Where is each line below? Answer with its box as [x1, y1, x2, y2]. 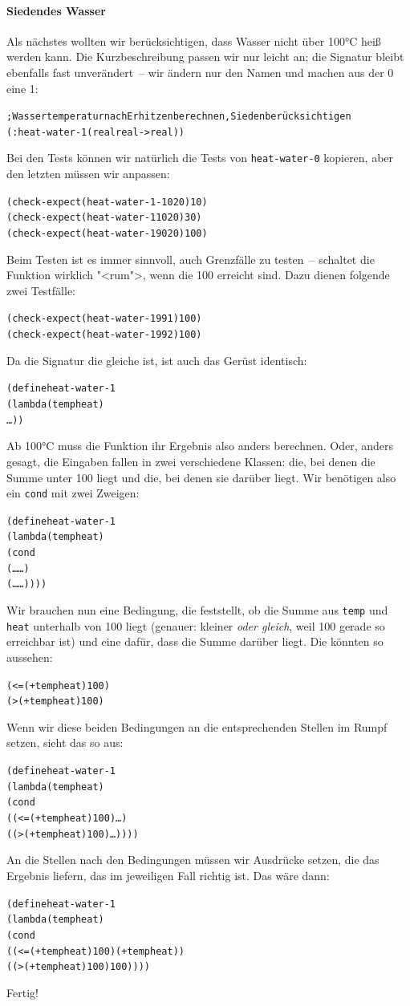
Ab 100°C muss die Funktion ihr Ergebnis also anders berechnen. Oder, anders [6, 437, 393, 454]
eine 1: [6, 79, 39, 96]
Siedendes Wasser [6, 2, 106, 18]
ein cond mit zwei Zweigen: [6, 485, 140, 501]
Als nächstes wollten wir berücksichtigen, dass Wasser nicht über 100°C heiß [6, 32, 381, 49]
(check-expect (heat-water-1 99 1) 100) [6, 313, 202, 325]
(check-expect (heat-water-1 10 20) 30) [6, 212, 202, 224]
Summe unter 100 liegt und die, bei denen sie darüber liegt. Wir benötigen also [6, 469, 396, 485]
